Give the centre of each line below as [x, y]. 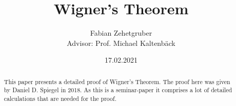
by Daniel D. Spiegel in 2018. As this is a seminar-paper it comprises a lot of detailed [118, 90]
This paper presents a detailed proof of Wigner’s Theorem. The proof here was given [117, 81]
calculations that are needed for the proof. [60, 99]
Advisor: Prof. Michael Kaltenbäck [121, 43]
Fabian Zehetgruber [121, 33]
